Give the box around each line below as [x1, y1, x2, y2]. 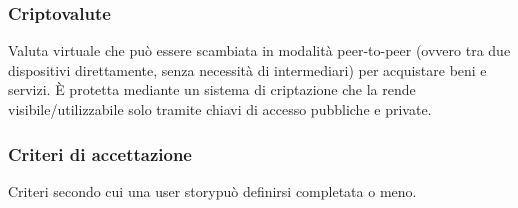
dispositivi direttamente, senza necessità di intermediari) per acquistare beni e [8, 59, 487, 80]
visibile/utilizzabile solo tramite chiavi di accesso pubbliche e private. [8, 99, 432, 119]
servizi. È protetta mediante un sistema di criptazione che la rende [8, 79, 416, 100]
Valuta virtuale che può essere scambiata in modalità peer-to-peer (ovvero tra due [8, 40, 511, 61]
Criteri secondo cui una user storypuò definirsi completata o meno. [8, 180, 417, 201]
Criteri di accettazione [8, 141, 192, 166]
